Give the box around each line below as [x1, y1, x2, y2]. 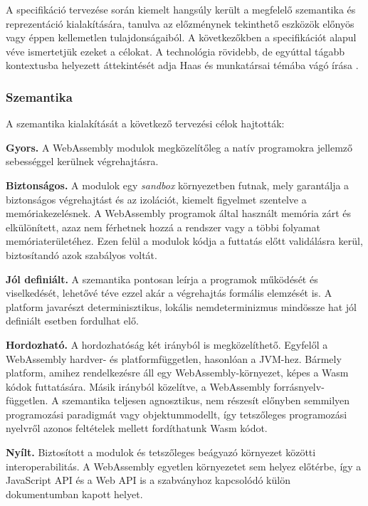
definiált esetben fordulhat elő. [6, 313, 139, 328]
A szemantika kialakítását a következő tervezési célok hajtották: [6, 116, 285, 131]
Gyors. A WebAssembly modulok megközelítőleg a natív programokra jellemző [6, 139, 353, 154]
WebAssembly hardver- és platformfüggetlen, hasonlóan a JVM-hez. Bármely [6, 351, 342, 366]
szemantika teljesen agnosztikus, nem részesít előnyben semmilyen [62, 393, 350, 408]
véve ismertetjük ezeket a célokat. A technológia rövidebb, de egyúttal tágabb [6, 43, 345, 58]
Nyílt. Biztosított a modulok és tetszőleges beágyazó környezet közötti [6, 445, 316, 460]
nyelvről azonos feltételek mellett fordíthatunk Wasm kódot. [6, 421, 268, 436]
